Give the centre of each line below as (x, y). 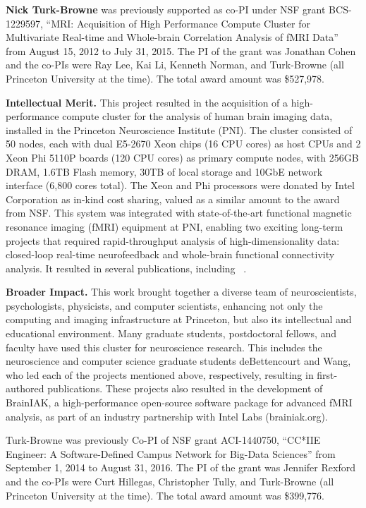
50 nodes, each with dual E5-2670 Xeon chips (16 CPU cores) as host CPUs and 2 (183, 144)
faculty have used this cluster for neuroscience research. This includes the (164, 347)
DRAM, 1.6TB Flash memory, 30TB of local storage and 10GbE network (164, 171)
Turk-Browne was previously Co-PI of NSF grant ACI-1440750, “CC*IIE (163, 440)
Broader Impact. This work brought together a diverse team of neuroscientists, (181, 292)
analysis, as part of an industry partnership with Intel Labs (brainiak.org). (167, 416)
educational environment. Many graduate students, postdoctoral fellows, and (171, 333)
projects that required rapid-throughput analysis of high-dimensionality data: (173, 240)
